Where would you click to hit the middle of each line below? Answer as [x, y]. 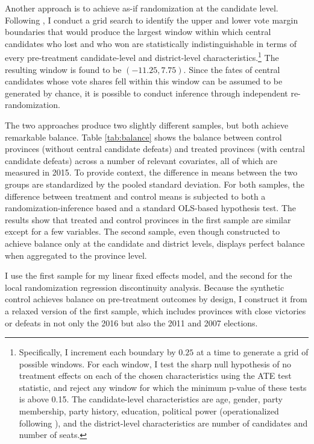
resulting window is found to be [63, 69]
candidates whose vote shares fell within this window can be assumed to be [144, 81]
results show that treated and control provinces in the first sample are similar [148, 219]
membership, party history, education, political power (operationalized [149, 411]
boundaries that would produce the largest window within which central [138, 32]
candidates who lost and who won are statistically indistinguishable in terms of [151, 43]
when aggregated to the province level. [76, 255]
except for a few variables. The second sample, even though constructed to [143, 231]
